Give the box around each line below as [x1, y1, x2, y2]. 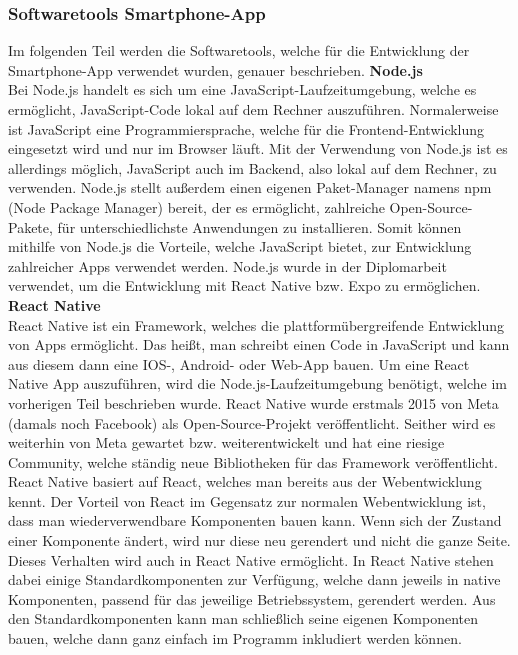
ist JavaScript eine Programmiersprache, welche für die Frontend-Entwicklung [8, 118, 485, 139]
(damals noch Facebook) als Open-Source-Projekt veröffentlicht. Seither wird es [8, 412, 496, 433]
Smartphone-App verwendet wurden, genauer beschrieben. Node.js [8, 59, 423, 80]
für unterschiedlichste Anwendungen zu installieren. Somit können [57, 216, 462, 237]
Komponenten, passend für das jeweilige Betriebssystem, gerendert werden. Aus [8, 588, 496, 609]
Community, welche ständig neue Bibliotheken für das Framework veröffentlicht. [8, 451, 498, 472]
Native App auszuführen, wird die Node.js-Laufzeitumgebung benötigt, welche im [8, 373, 508, 394]
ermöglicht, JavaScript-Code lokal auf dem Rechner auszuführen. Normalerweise [8, 99, 499, 119]
